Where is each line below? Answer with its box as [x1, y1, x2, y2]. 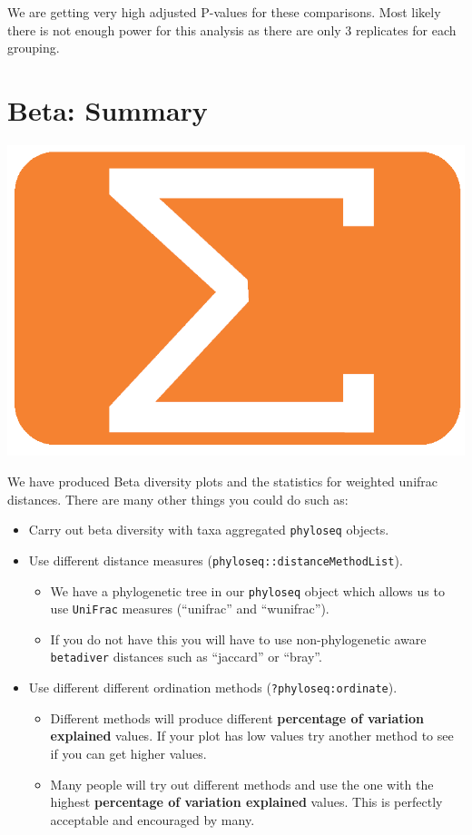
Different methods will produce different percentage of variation [50, 708, 424, 727]
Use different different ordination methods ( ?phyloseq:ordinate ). [28, 678, 398, 697]
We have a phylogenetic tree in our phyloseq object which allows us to [50, 581, 445, 600]
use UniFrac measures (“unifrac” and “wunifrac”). [50, 599, 329, 618]
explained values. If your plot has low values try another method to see [50, 726, 454, 745]
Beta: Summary [7, 91, 208, 128]
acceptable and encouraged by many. [50, 810, 255, 829]
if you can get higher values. [50, 743, 207, 762]
